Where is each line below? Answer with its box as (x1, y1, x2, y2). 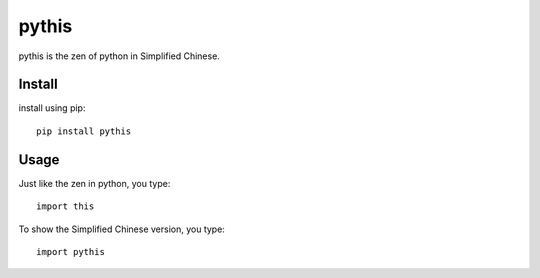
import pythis (36, 246, 105, 257)
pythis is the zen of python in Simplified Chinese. (18, 50, 220, 62)
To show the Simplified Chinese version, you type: (18, 223, 225, 235)
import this (36, 201, 95, 212)
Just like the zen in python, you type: (18, 177, 171, 189)
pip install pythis (36, 125, 132, 137)
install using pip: (18, 102, 86, 114)
